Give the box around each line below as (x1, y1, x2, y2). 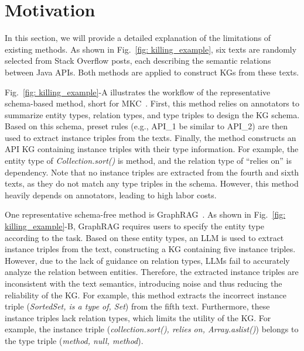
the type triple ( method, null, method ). (5, 334, 144, 346)
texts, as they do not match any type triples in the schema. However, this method (5, 177, 299, 190)
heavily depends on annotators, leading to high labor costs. (5, 188, 217, 201)
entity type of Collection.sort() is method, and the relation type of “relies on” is (5, 154, 292, 167)
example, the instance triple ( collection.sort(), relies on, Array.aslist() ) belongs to (5, 323, 299, 335)
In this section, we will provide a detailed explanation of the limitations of (5, 32, 271, 44)
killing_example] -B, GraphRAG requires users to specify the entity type (5, 220, 264, 232)
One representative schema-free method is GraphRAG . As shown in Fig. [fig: (5, 208, 286, 221)
